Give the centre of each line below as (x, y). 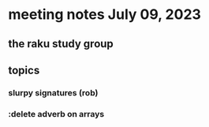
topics (24, 70)
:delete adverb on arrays (56, 114)
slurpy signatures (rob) (53, 92)
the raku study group (61, 44)
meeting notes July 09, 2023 (104, 15)
